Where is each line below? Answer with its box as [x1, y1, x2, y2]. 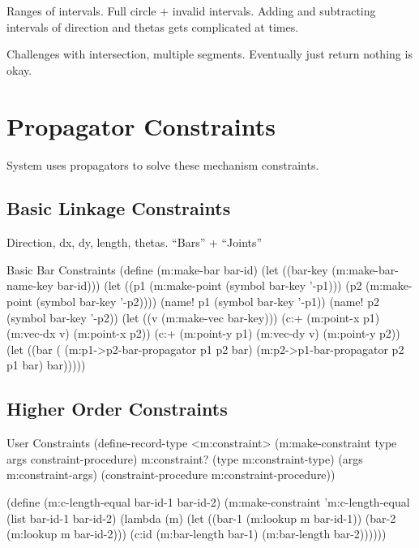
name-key [6, 277, 53, 294]
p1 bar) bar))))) [6, 356, 86, 373]
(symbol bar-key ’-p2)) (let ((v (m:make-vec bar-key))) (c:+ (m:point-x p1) [6, 309, 380, 326]
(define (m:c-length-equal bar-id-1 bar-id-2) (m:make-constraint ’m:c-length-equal [6, 494, 410, 511]
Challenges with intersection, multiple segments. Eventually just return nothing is [6, 45, 413, 63]
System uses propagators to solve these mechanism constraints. [6, 156, 319, 173]
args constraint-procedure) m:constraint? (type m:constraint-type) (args [6, 450, 363, 467]
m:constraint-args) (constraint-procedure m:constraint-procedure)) [6, 466, 336, 483]
